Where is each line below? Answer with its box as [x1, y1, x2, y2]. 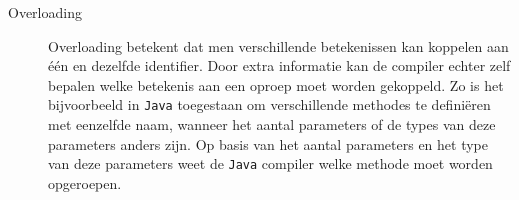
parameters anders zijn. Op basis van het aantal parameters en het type [48, 133, 489, 154]
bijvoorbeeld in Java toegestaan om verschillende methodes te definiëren [48, 94, 491, 115]
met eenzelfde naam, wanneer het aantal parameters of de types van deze [48, 114, 496, 135]
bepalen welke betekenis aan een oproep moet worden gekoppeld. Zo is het [48, 74, 504, 95]
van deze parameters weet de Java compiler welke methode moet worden [48, 153, 493, 174]
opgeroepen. [48, 172, 122, 193]
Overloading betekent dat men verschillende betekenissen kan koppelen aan [48, 35, 509, 56]
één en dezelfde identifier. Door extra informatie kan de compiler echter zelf [48, 55, 511, 76]
